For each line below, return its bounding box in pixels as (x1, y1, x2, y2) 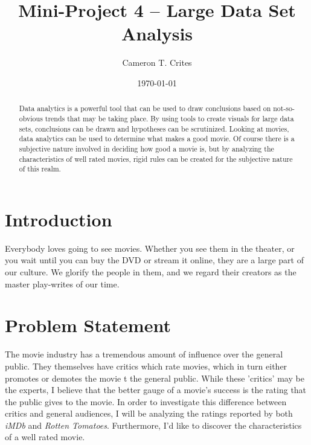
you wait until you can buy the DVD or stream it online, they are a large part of (5, 254, 304, 266)
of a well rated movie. (5, 431, 85, 443)
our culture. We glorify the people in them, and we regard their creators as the (5, 266, 297, 278)
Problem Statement (5, 313, 171, 338)
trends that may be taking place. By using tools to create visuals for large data (45, 113, 294, 123)
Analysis (121, 21, 193, 46)
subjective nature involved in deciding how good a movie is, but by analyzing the (19, 143, 274, 153)
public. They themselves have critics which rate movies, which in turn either (5, 359, 287, 372)
